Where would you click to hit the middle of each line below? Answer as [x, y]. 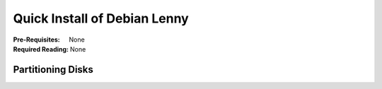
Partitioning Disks [53, 70]
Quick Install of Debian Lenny [101, 18]
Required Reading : [41, 49]
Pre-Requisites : [36, 40]
